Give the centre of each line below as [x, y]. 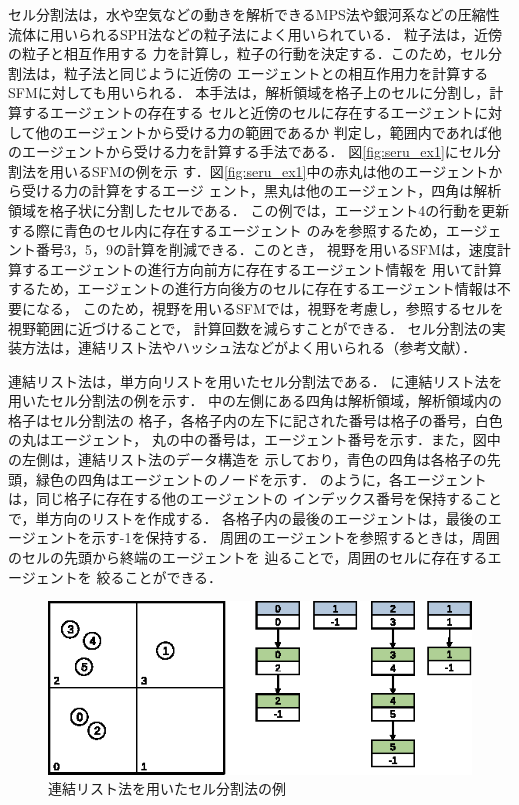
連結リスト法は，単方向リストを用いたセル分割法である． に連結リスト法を [255, 380]
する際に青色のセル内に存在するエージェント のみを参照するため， [227, 229]
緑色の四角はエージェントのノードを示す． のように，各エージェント [261, 478]
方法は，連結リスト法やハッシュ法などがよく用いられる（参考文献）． [249, 347]
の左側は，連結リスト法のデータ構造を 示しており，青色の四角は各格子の [247, 459]
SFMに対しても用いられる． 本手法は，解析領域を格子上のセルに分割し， [249, 92]
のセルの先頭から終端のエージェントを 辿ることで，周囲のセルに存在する [248, 557]
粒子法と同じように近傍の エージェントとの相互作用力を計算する [276, 72]
